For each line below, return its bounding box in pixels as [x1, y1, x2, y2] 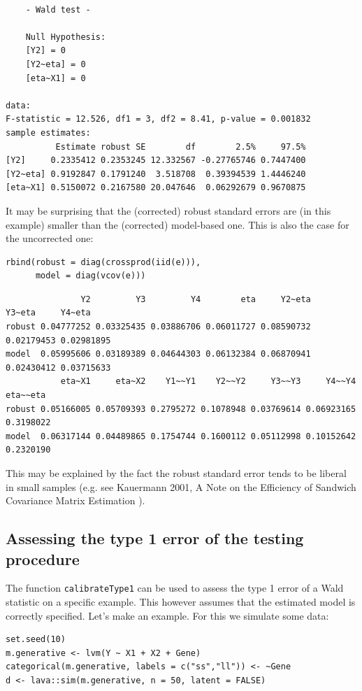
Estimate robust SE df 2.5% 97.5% [55, 141, 306, 152]
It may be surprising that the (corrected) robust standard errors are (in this [6, 203, 331, 218]
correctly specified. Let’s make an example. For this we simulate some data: [6, 608, 329, 622]
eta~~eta [6, 390, 46, 401]
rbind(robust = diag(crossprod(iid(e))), [6, 257, 201, 267]
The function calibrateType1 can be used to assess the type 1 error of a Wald [6, 580, 344, 595]
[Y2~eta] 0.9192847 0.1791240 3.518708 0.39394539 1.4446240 [6, 169, 306, 179]
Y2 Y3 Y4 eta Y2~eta [80, 294, 311, 304]
